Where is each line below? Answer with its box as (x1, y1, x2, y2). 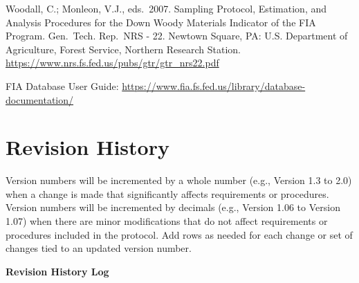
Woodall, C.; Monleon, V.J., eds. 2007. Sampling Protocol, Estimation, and (6, 1, 327, 15)
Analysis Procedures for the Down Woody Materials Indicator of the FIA (6, 15, 316, 29)
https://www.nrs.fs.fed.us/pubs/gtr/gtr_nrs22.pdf (6, 55, 219, 70)
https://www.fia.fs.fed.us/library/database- (122, 78, 306, 93)
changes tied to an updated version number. (6, 241, 192, 255)
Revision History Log (6, 264, 109, 278)
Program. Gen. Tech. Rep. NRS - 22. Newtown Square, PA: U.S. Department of (6, 28, 348, 43)
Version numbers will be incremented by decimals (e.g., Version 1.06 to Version (6, 200, 340, 214)
